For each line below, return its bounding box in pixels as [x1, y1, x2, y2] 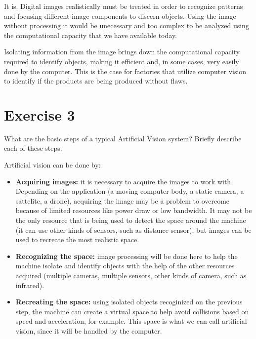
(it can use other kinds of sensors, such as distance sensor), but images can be [15, 224, 252, 235]
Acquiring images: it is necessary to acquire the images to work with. [15, 176, 233, 186]
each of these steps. [4, 143, 62, 153]
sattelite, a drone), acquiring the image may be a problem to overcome [15, 195, 230, 206]
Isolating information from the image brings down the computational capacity [4, 46, 240, 57]
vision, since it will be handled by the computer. [15, 325, 162, 336]
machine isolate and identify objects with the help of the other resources [15, 260, 235, 271]
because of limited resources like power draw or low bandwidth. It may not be [15, 205, 252, 215]
